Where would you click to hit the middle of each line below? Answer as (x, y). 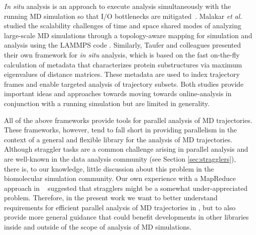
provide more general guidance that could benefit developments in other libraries (127, 217)
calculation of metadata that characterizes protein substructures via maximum (123, 64)
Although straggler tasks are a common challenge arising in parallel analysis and (126, 149)
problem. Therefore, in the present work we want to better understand (111, 198)
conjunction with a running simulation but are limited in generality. (107, 103)
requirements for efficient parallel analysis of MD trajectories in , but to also (120, 207)
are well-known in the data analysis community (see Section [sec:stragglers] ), (120, 158)
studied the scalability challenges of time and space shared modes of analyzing (123, 26)
